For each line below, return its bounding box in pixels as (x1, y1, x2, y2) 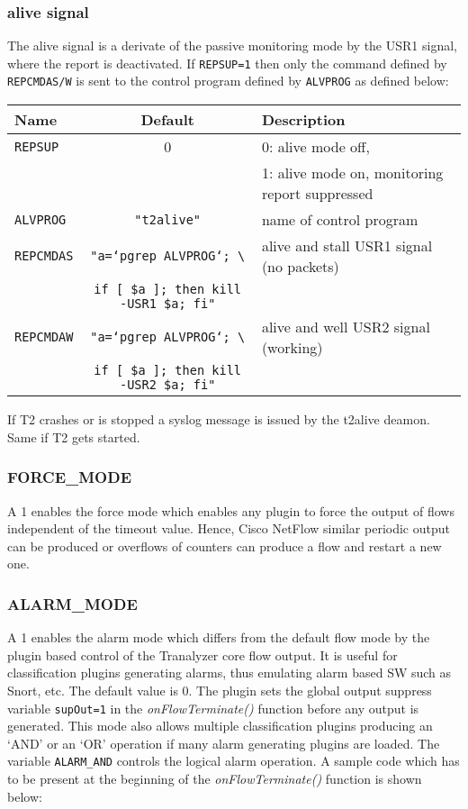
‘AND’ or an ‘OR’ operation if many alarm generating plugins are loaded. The (7, 733, 440, 752)
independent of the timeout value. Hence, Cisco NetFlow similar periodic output (7, 519, 450, 538)
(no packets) (261, 256, 339, 277)
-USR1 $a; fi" (119, 296, 216, 312)
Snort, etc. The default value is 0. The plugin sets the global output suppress (7, 680, 432, 699)
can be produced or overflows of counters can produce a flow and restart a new (7, 536, 442, 555)
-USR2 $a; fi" (119, 377, 216, 393)
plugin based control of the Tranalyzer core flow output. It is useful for (7, 645, 398, 664)
